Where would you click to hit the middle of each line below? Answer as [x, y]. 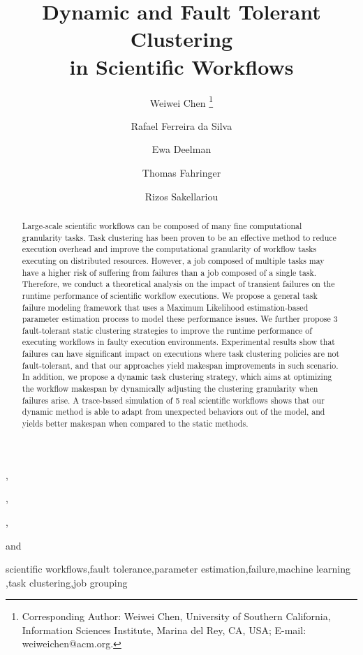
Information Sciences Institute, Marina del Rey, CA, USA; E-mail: [164, 630]
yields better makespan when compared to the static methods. [135, 424]
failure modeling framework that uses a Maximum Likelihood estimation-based [165, 307]
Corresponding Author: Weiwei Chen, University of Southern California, [176, 616]
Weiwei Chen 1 [181, 101]
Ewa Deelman [181, 149]
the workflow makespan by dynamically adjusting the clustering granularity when [170, 389]
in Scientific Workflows [181, 66]
